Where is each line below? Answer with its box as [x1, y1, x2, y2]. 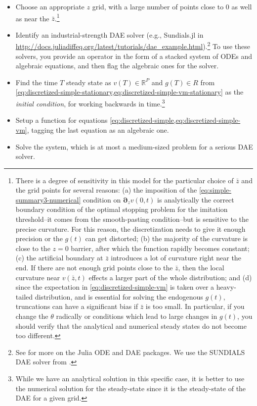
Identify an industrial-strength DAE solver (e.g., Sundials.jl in [15, 29, 204, 40]
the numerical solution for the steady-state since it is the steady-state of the [15, 383, 246, 393]
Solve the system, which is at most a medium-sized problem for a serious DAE [15, 141, 253, 152]
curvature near [15, 272, 60, 282]
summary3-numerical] [15, 194, 81, 204]
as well [231, 1, 252, 11]
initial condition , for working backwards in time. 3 [15, 97, 165, 108]
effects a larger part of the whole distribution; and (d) [88, 272, 252, 282]
